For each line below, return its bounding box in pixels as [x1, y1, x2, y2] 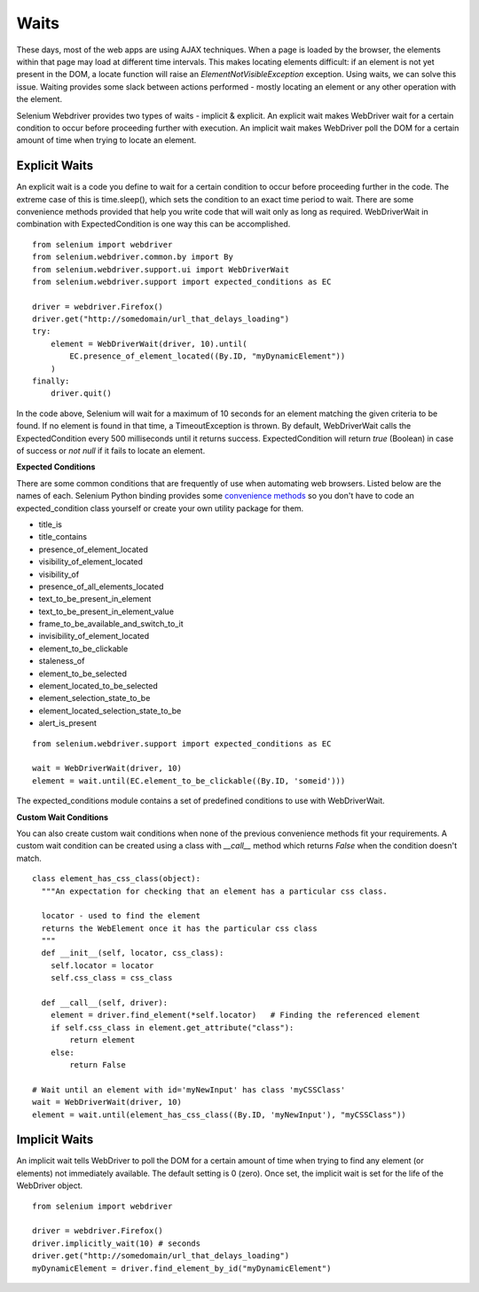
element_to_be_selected [38, 668, 128, 679]
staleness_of [38, 656, 85, 666]
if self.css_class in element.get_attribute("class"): [50, 1022, 294, 1033]
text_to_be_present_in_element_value [38, 606, 175, 617]
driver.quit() [50, 389, 113, 398]
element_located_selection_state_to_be [38, 705, 182, 716]
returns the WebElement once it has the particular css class [41, 923, 318, 934]
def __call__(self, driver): [41, 998, 169, 1008]
